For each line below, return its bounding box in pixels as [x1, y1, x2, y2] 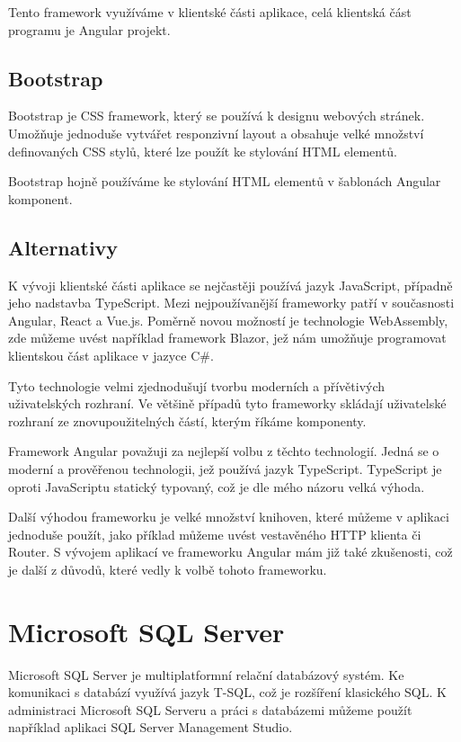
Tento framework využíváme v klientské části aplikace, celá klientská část [8, 3, 412, 21]
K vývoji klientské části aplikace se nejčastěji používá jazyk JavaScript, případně [8, 275, 453, 294]
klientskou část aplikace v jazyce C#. [8, 345, 214, 364]
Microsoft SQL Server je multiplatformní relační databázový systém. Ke [8, 665, 404, 684]
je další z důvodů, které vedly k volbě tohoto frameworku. [8, 559, 327, 578]
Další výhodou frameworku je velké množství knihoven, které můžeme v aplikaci [8, 507, 449, 526]
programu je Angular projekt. [8, 20, 171, 39]
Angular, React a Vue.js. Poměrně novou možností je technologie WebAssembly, [8, 310, 448, 329]
